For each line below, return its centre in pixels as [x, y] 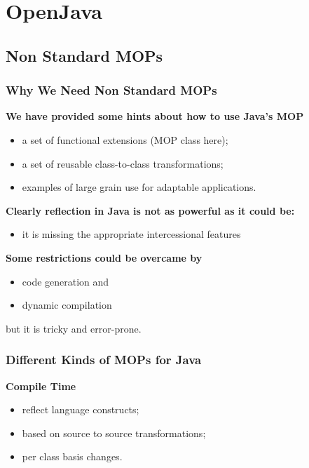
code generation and [66, 281]
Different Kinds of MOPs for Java [104, 360]
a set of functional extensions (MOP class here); [125, 139]
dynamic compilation [67, 305]
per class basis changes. [72, 456]
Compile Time [41, 386]
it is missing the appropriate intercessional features [131, 234]
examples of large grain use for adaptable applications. [139, 187]
